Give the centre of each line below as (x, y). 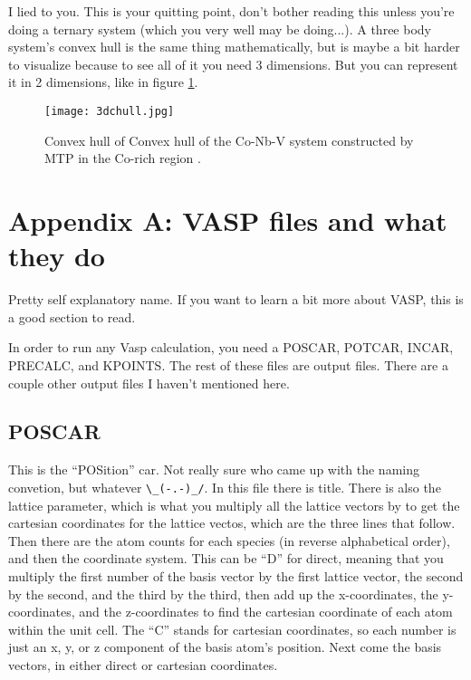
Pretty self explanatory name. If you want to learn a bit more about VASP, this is (236, 299)
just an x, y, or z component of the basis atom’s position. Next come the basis (225, 647)
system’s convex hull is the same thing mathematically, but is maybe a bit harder (234, 47)
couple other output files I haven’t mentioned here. (149, 383)
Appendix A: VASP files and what (228, 220)
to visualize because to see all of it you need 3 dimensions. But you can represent (233, 64)
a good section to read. (72, 316)
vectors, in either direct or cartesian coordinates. (143, 664)
